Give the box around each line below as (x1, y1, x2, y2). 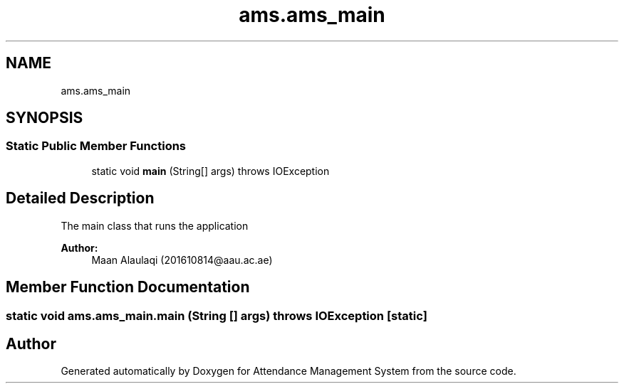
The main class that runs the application (61, 219, 249, 232)
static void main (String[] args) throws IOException (91, 164, 330, 177)
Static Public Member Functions (6, 139, 187, 154)
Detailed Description (6, 189, 155, 208)
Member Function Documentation (6, 278, 250, 297)
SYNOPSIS (6, 109, 83, 127)
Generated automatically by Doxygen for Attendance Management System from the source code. (61, 365, 516, 378)
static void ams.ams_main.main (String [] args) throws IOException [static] (6, 308, 427, 323)
